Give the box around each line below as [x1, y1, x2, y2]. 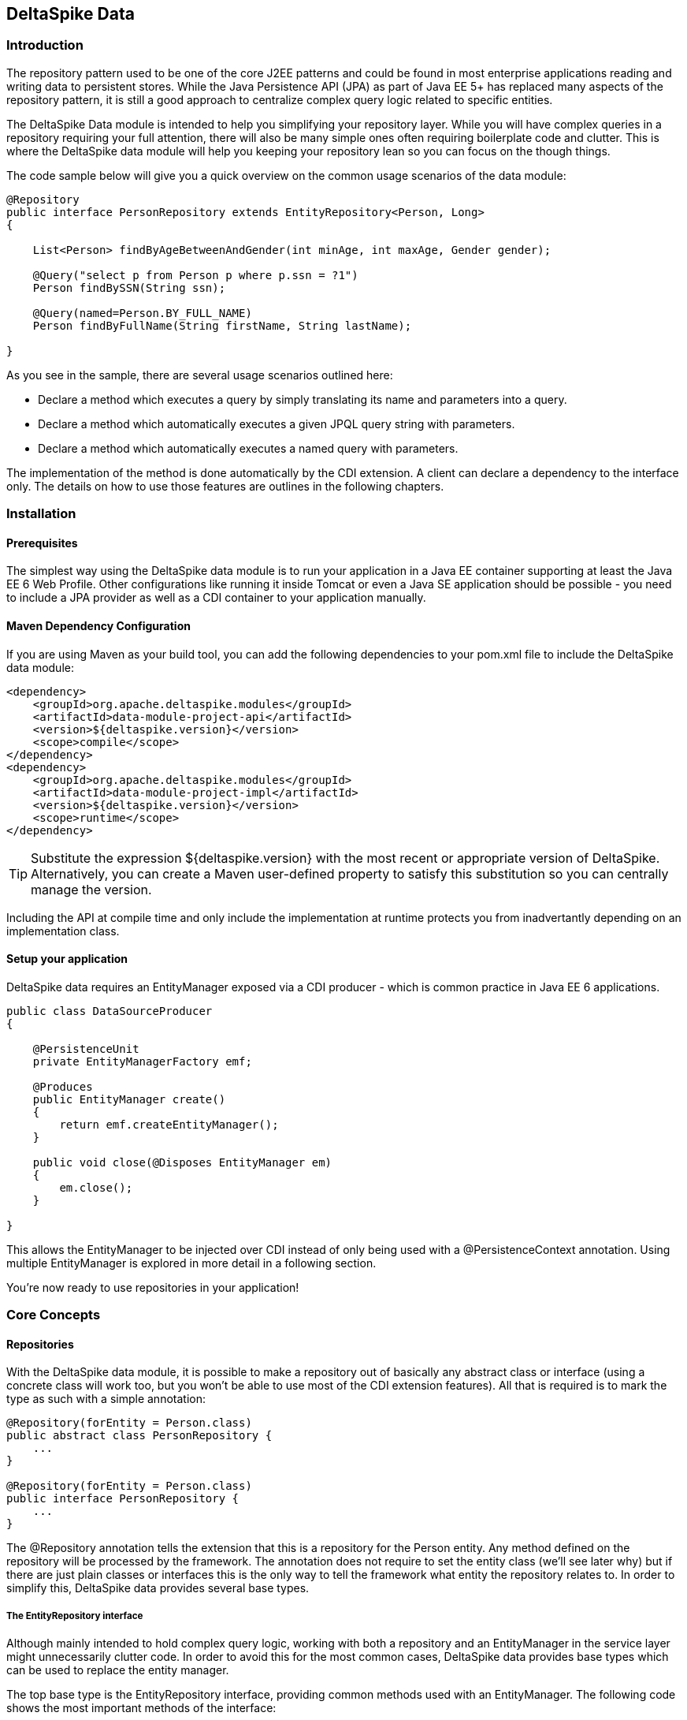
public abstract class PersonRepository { [6, 1429, 273, 1442]
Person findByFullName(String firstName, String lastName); [32, 319, 412, 332]
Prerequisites [6, 535, 78, 550]
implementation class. [6, 923, 120, 938]
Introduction [6, 37, 84, 54]
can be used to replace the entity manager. [6, 1663, 229, 1677]
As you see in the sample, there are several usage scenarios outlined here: [6, 368, 393, 382]
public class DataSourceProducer [6, 1004, 213, 1017]
